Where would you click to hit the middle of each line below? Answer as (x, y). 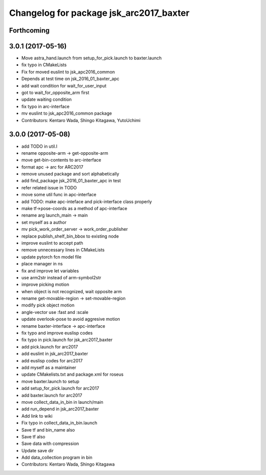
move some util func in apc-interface (59, 195)
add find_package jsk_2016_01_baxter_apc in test (71, 181)
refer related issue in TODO (49, 187)
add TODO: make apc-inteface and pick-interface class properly (87, 201)
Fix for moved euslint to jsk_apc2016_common (68, 72)
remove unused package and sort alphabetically (70, 174)
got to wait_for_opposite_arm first (55, 93)
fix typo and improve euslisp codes (57, 333)
